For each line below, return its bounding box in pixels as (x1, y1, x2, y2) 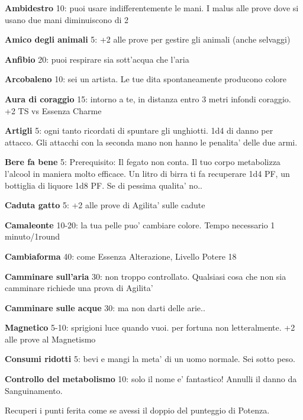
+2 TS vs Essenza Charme (5, 104, 102, 117)
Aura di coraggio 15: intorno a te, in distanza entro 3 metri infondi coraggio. (5, 92, 291, 105)
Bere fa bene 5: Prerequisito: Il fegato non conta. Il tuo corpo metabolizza (5, 156, 281, 168)
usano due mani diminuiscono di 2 (5, 13, 129, 25)
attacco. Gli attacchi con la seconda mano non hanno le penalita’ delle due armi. (5, 135, 298, 148)
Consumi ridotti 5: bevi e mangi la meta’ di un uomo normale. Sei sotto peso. (5, 353, 295, 365)
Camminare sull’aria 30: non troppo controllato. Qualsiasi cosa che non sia (5, 270, 286, 282)
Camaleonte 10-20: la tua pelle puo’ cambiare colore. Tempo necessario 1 (5, 218, 275, 231)
